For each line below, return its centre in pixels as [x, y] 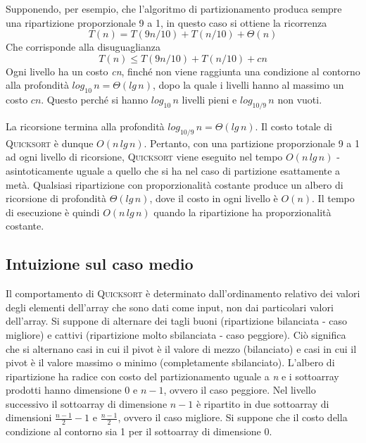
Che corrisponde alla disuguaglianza [83, 47]
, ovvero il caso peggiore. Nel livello [240, 390]
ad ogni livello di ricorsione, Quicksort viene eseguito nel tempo [144, 157]
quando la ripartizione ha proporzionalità [242, 212]
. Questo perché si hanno [95, 100]
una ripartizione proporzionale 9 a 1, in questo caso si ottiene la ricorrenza [166, 22]
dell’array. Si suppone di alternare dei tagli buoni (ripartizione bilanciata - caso [177, 321]
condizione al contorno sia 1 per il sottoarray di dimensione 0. [139, 431]
